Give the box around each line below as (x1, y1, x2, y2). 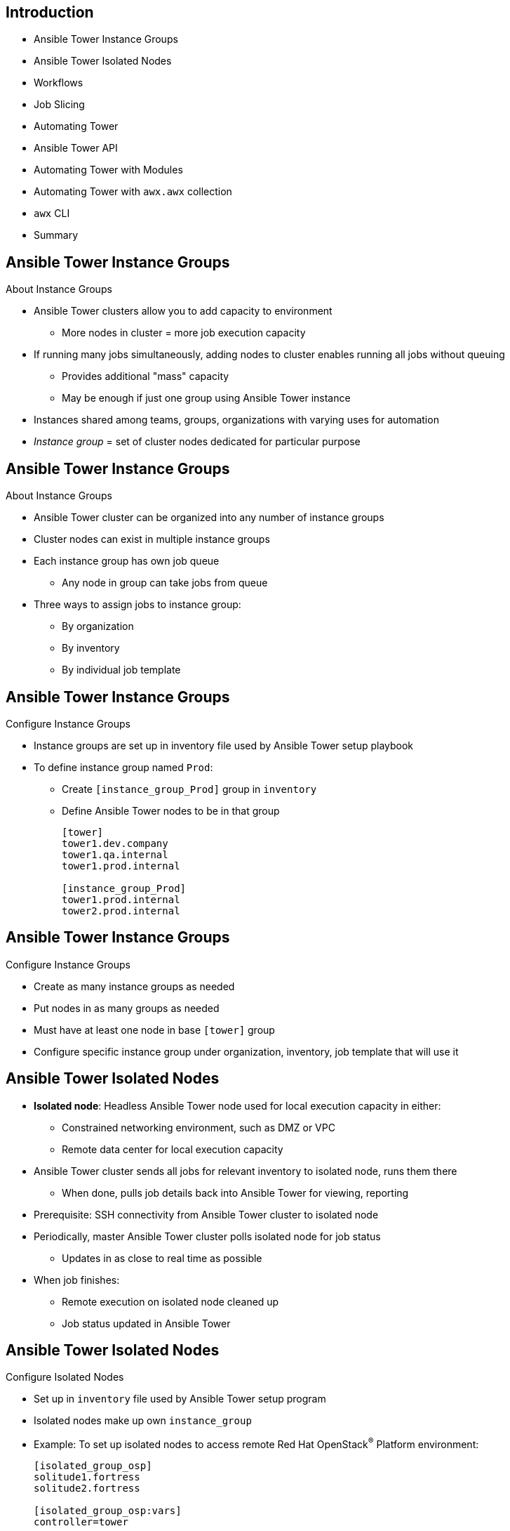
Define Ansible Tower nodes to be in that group (62, 804, 280, 817)
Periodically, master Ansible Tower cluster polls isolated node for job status (34, 1230, 381, 1242)
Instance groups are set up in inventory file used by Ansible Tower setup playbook (34, 739, 414, 751)
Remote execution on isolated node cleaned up (62, 1295, 279, 1308)
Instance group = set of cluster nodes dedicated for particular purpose (34, 435, 361, 448)
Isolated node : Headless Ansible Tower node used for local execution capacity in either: (34, 1099, 441, 1112)
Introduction (6, 4, 94, 21)
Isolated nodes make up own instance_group (34, 1414, 252, 1427)
